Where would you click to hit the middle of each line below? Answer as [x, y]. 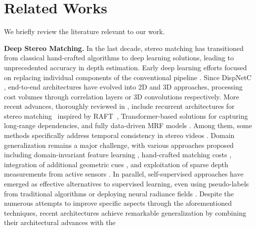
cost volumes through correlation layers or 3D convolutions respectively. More [122, 96]
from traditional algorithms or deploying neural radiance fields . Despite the [119, 193]
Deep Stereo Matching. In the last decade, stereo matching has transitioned [124, 48]
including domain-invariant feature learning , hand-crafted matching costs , [118, 155]
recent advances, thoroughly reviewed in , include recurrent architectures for [119, 106]
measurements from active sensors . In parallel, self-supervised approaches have [124, 174]
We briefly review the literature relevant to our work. [85, 31]
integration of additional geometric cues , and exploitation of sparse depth [116, 164]
